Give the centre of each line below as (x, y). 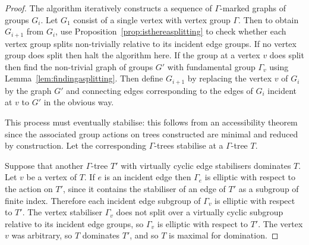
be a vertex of (51, 177)
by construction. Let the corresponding (76, 145)
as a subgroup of (269, 189)
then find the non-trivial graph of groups (79, 66)
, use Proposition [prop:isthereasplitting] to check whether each (171, 31)
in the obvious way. (79, 102)
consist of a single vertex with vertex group (152, 19)
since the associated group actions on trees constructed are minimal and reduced (152, 134)
